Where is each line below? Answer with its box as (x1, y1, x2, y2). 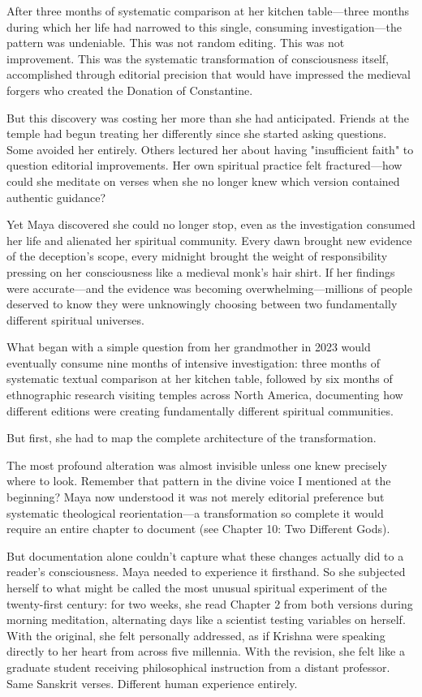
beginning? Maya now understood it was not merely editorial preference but (6, 488, 385, 506)
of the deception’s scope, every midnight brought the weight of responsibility (6, 247, 388, 265)
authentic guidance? (6, 188, 106, 205)
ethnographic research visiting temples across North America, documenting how (6, 386, 403, 403)
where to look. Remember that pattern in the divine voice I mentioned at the (6, 472, 391, 489)
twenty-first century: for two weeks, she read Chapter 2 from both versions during (6, 595, 413, 612)
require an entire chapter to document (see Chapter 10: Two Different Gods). (6, 520, 390, 537)
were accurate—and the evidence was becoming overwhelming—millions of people (6, 279, 412, 296)
